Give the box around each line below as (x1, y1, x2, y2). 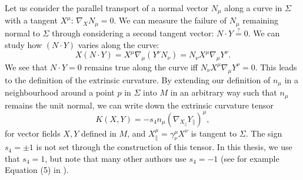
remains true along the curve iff (84, 60, 198, 73)
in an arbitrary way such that (170, 86, 277, 99)
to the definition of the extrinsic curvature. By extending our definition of (5, 73, 271, 86)
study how (5, 38, 42, 50)
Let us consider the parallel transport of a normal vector (5, 2, 208, 13)
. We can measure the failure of (114, 14, 227, 26)
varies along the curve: (78, 38, 159, 50)
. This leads (255, 60, 297, 73)
